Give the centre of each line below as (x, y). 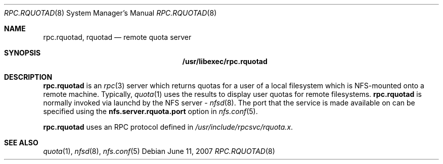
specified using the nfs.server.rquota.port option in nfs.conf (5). (150, 111)
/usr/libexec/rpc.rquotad (225, 61)
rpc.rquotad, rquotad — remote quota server (117, 37)
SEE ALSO (21, 143)
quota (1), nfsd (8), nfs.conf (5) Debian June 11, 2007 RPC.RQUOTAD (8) (159, 151)
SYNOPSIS (23, 53)
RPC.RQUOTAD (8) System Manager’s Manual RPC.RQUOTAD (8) (110, 13)
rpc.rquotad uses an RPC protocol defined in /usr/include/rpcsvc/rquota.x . (168, 127)
